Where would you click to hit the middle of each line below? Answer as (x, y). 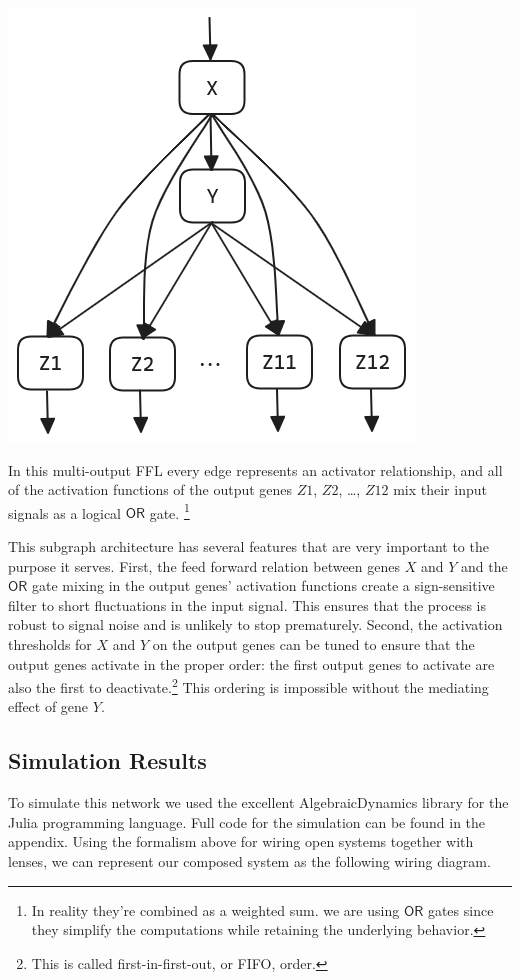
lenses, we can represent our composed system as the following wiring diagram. (249, 861)
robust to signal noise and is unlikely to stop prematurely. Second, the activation (255, 624)
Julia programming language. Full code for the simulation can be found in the (247, 821)
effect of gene (48, 706)
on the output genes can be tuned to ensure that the (313, 644)
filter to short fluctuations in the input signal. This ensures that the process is (247, 604)
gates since (460, 909)
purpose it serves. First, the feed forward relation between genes (204, 565)
